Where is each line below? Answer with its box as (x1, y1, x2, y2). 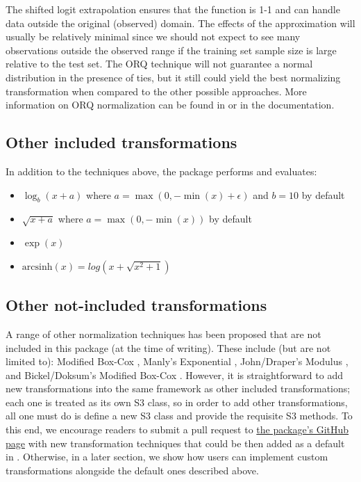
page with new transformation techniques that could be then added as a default (6, 435, 345, 450)
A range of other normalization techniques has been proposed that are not (6, 326, 321, 341)
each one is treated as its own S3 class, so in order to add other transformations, (6, 394, 348, 409)
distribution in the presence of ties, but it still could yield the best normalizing (6, 70, 341, 84)
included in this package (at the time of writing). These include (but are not (6, 340, 331, 355)
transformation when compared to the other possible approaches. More (6, 83, 307, 98)
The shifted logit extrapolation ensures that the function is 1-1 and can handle (6, 2, 340, 16)
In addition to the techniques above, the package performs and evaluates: (6, 163, 317, 178)
